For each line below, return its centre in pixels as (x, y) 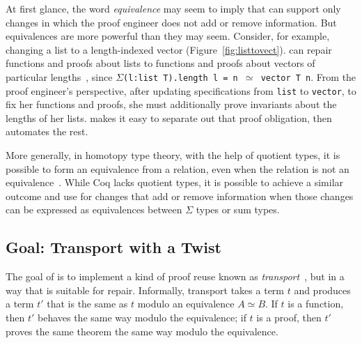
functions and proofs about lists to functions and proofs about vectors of (160, 63)
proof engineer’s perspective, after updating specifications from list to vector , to (181, 90)
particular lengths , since (59, 76)
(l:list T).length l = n (181, 78)
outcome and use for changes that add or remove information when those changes (180, 196)
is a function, (316, 304)
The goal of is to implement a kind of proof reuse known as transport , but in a (175, 276)
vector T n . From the (308, 76)
